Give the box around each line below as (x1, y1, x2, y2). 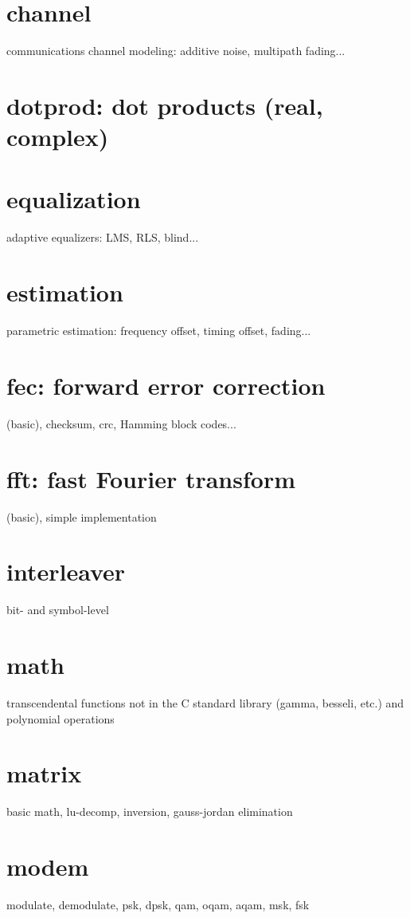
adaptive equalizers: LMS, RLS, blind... (6, 229, 199, 246)
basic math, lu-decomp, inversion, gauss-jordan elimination (6, 803, 293, 820)
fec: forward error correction (6, 368, 326, 401)
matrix (6, 757, 82, 790)
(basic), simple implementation (6, 508, 157, 525)
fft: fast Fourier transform (6, 462, 295, 494)
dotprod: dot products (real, (6, 89, 323, 121)
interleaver (6, 555, 126, 588)
